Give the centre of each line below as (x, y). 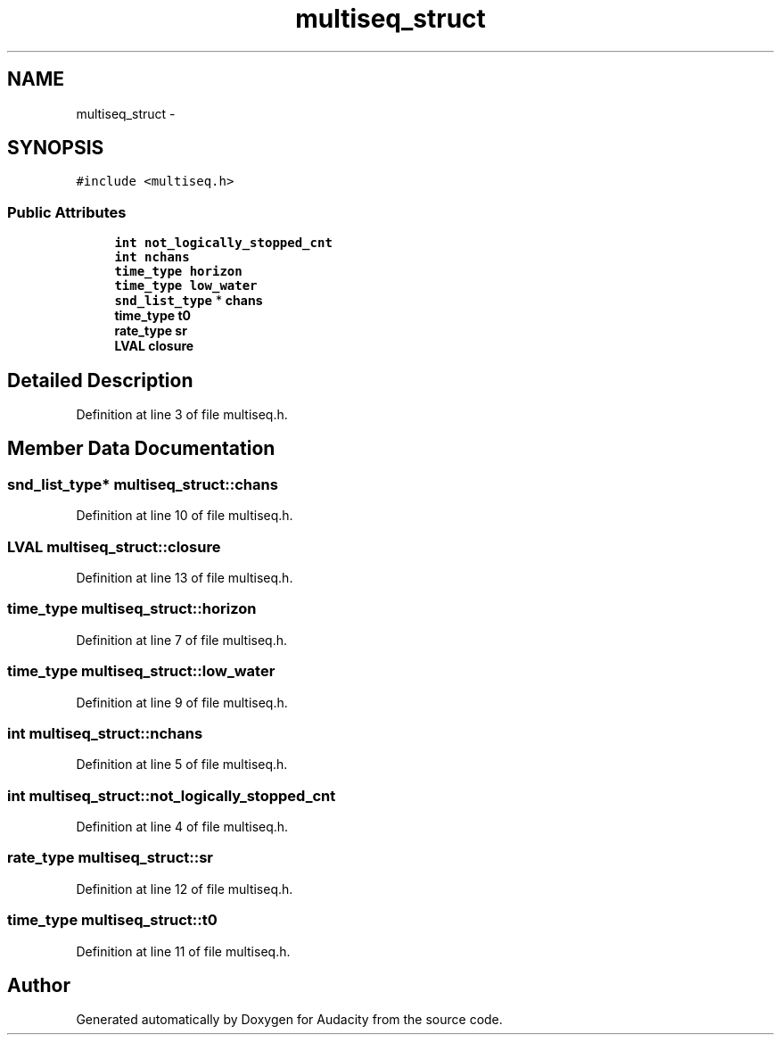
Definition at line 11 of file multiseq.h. (183, 951)
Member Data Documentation (141, 449)
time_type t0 (153, 316)
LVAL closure (154, 346)
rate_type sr (151, 331)
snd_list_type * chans (189, 301)
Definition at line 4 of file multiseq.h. (182, 827)
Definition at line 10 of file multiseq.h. (185, 516)
